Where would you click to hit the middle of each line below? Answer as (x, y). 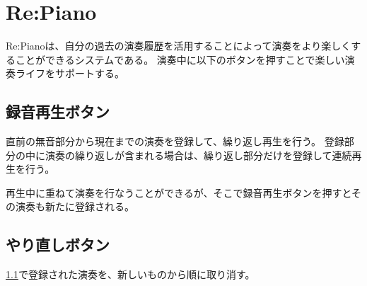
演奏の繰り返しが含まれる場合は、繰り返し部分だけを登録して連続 (198, 155)
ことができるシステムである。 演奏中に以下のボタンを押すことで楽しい (180, 59)
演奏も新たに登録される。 (75, 206)
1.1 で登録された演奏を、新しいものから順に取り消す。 (130, 274)
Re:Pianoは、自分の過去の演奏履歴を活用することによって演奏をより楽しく (179, 46)
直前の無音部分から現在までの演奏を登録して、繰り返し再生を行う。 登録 (175, 141)
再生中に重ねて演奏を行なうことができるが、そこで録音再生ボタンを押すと (179, 192)
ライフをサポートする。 (70, 73)
